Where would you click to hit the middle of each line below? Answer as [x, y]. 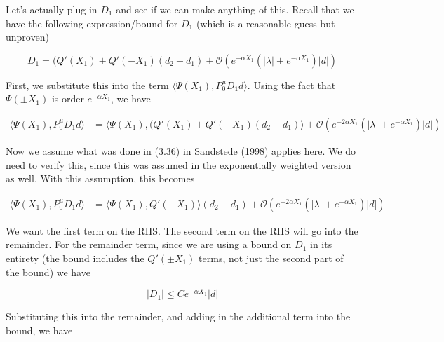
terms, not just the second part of [271, 258]
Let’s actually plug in [52, 9]
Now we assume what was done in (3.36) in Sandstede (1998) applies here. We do [181, 151]
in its [321, 244]
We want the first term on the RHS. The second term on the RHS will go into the [182, 230]
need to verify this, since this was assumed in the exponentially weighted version [179, 164]
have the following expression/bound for [92, 23]
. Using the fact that [291, 84]
